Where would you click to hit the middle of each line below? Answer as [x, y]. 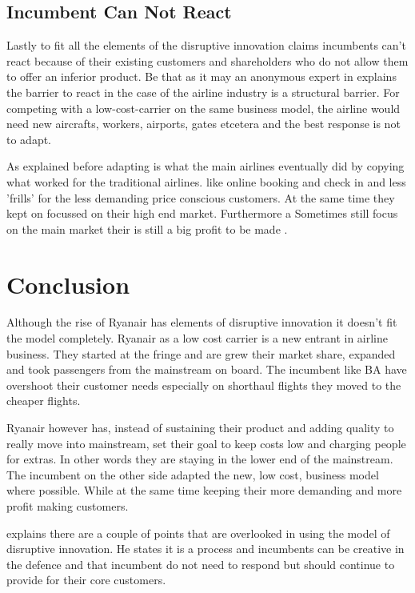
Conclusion [68, 284]
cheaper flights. [44, 401]
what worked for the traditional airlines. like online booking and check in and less [206, 181]
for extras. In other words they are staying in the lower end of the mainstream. [200, 459]
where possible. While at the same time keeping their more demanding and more [204, 490]
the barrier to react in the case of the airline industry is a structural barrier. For [203, 92]
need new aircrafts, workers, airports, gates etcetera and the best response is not [204, 124]
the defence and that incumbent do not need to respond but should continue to [201, 564]
